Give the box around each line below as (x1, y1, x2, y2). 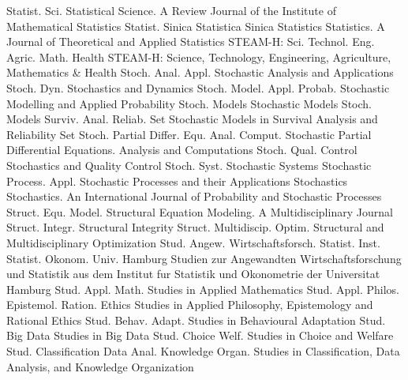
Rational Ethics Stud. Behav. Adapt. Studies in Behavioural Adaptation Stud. (6, 311, 386, 328)
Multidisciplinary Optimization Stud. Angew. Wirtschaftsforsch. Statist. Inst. (6, 234, 380, 250)
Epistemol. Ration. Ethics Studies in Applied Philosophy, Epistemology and (6, 296, 373, 313)
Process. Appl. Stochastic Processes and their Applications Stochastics (6, 172, 348, 189)
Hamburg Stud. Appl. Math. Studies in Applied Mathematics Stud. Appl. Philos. (6, 280, 400, 297)
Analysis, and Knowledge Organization (6, 358, 194, 374)
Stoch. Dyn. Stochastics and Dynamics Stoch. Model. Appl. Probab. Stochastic (6, 79, 390, 96)
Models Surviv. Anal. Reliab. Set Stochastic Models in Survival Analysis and (6, 111, 378, 127)
